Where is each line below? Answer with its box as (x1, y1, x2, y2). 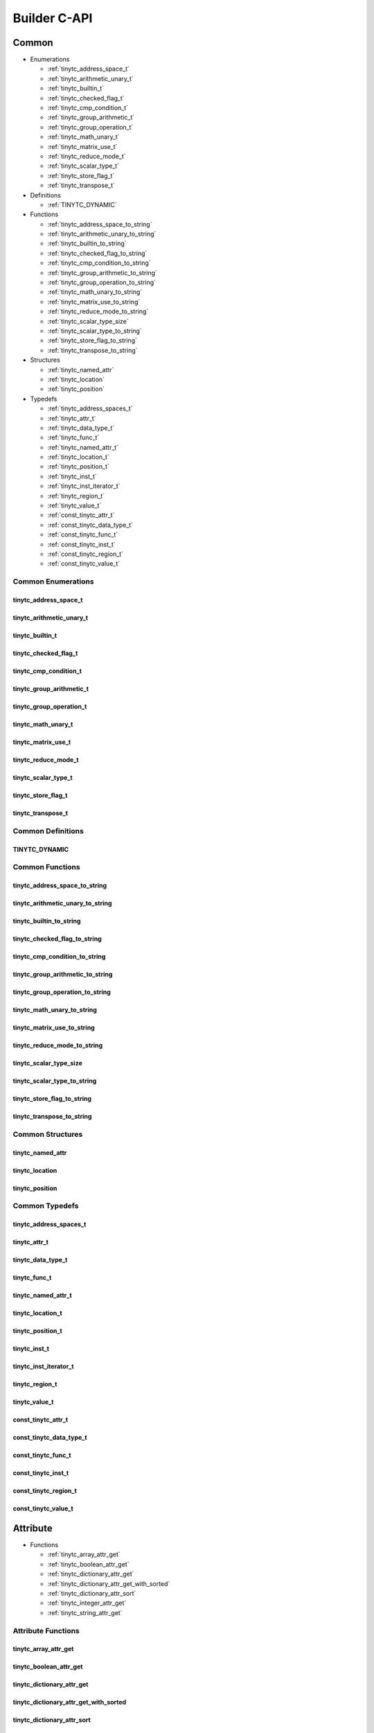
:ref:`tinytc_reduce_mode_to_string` (47, 307, 149, 315)
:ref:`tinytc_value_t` (47, 501, 102, 510)
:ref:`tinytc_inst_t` (47, 472, 97, 480)
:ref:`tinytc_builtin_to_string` (47, 239, 127, 247)
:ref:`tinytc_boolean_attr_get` (47, 1560, 130, 1568)
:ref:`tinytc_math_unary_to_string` (47, 288, 143, 296)
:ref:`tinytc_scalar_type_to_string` (47, 326, 142, 335)
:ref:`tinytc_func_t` (47, 433, 100, 442)
